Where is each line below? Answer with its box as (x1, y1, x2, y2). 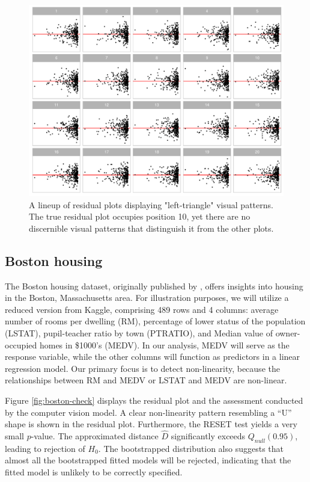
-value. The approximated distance (31, 429, 159, 442)
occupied (5, 338, 37, 351)
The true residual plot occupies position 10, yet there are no (29, 210, 251, 223)
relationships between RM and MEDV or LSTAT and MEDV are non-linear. (5, 374, 287, 386)
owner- (275, 326, 300, 339)
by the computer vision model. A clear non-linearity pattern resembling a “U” (5, 406, 292, 418)
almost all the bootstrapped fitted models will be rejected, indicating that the (5, 454, 291, 466)
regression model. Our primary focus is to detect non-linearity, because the (5, 362, 280, 374)
